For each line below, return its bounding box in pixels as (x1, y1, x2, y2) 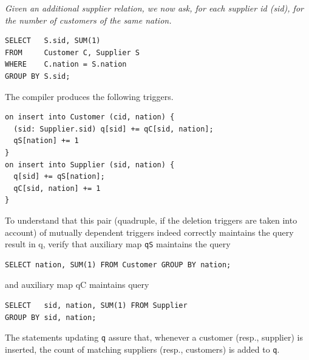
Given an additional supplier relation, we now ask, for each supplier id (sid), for (5, 2, 304, 14)
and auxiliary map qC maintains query (5, 278, 149, 291)
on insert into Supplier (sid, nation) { (5, 160, 175, 169)
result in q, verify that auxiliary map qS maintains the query (5, 238, 231, 250)
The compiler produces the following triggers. (5, 90, 174, 102)
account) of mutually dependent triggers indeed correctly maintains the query (5, 225, 294, 238)
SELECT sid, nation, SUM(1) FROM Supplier (5, 301, 188, 310)
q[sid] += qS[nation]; (13, 172, 105, 181)
